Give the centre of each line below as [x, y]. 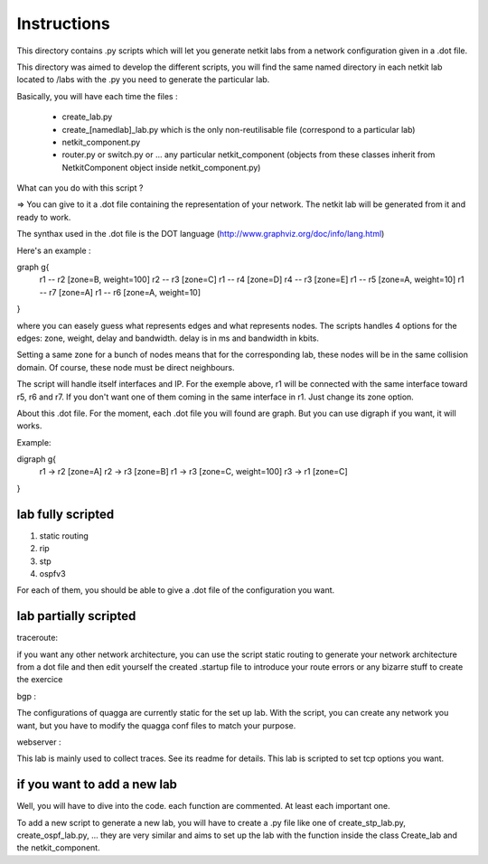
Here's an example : [54, 250]
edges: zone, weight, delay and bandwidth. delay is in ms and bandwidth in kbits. [168, 338]
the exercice [40, 680]
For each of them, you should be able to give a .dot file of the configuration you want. [176, 590]
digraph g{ [37, 459]
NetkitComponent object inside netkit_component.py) [161, 167]
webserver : [39, 742]
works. [29, 426]
